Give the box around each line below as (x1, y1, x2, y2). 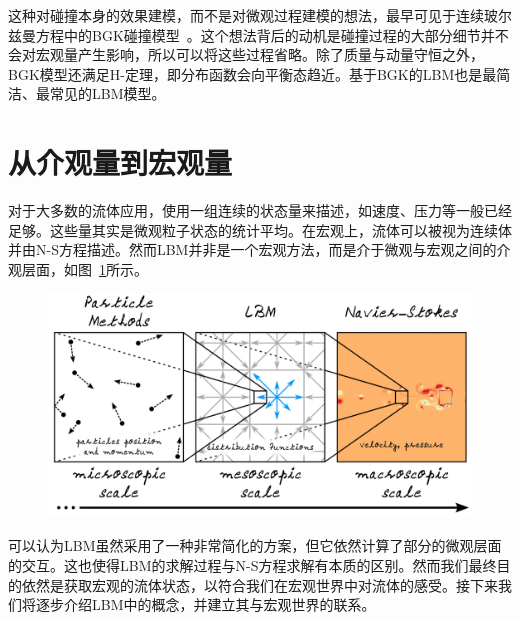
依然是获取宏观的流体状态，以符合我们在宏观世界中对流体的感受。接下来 (21, 574, 498, 595)
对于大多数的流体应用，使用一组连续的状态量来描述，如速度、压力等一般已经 (8, 200, 512, 221)
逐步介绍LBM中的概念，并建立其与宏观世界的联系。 (35, 594, 376, 615)
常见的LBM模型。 (49, 83, 166, 104)
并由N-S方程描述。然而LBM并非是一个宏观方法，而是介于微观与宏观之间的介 (8, 239, 511, 260)
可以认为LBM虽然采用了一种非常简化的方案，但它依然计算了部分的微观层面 (8, 535, 502, 556)
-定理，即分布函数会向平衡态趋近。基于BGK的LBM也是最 (120, 63, 497, 84)
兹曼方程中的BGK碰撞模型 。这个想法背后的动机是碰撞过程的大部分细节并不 (8, 24, 509, 45)
